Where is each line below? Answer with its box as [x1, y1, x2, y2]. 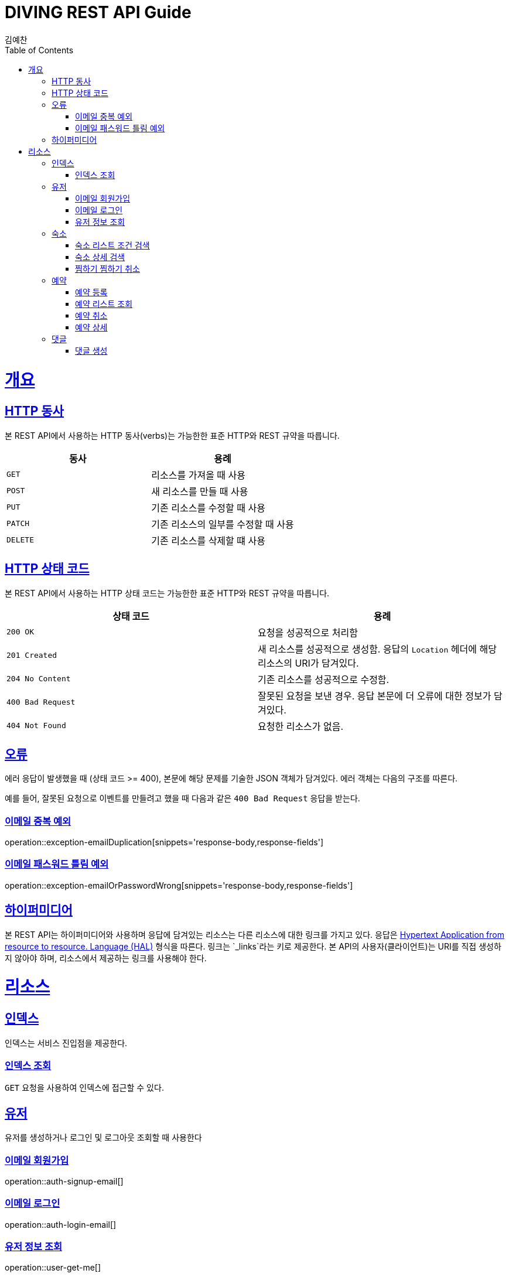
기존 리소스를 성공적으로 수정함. [258, 673, 390, 685]
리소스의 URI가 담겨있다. [258, 657, 359, 669]
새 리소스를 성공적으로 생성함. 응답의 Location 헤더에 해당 [258, 643, 497, 655]
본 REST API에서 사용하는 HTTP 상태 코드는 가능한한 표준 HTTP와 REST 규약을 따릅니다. [5, 588, 330, 598]
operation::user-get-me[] [5, 1262, 101, 1273]
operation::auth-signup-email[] [5, 1176, 124, 1186]
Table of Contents [5, 45, 74, 55]
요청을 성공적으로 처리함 [258, 626, 358, 638]
